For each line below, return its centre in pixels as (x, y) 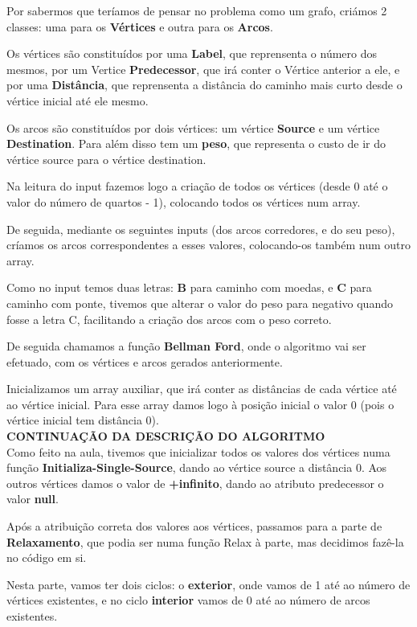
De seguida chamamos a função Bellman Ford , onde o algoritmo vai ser (186, 346)
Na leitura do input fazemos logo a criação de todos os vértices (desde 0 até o (197, 186)
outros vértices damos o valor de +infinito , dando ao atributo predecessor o (195, 483)
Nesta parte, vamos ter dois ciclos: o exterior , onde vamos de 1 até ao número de (208, 584)
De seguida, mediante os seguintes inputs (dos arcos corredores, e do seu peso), (201, 229)
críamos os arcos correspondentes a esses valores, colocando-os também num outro (208, 245)
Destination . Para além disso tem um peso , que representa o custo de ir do (196, 143)
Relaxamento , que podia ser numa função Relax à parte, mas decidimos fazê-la (205, 541)
